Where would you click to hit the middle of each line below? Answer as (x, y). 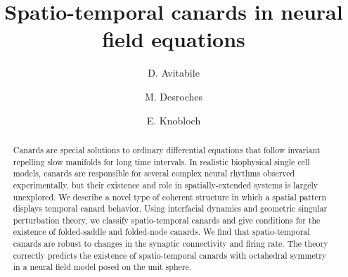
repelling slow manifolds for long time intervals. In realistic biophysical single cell (161, 161)
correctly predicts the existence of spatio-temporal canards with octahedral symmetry (170, 255)
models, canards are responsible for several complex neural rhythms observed (154, 173)
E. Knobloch (174, 120)
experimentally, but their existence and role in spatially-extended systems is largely (166, 185)
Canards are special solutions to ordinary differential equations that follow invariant (167, 149)
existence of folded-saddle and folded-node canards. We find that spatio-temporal (161, 232)
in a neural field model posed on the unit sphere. (102, 267)
